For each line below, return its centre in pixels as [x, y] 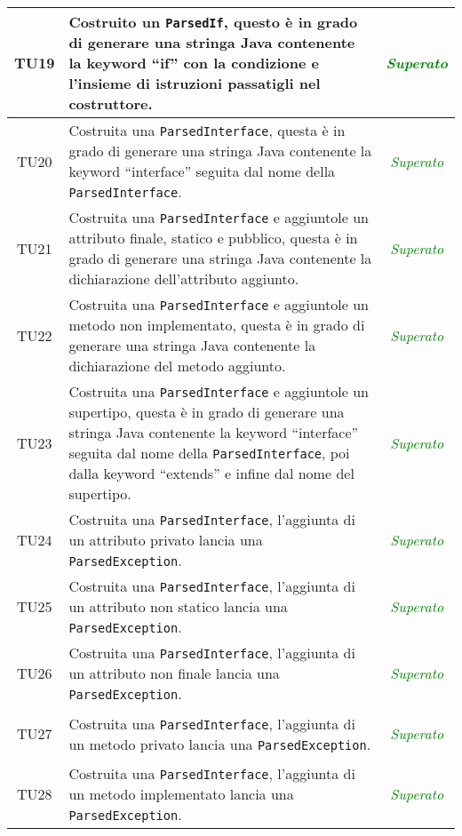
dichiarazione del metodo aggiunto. [177, 366]
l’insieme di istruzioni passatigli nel [195, 83]
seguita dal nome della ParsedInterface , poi [209, 453]
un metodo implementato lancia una [181, 794]
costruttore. [111, 104]
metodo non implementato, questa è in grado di [217, 325]
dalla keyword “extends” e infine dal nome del [211, 473]
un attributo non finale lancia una [174, 673]
